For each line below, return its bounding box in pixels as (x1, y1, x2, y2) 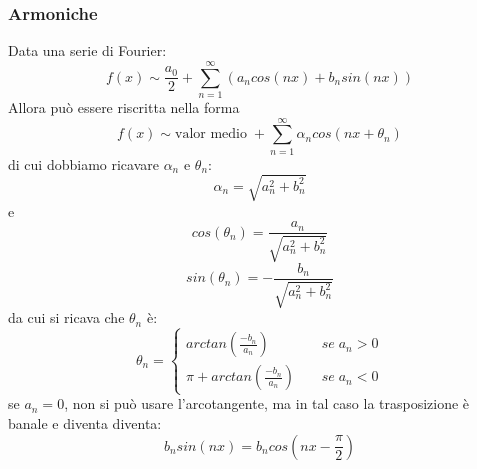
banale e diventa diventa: (8, 413, 162, 434)
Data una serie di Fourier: (8, 40, 167, 61)
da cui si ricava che (8, 307, 125, 328)
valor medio (174, 127, 247, 142)
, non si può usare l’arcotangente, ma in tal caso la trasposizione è (64, 393, 470, 414)
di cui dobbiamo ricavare (8, 153, 159, 174)
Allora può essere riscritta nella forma (8, 96, 240, 117)
